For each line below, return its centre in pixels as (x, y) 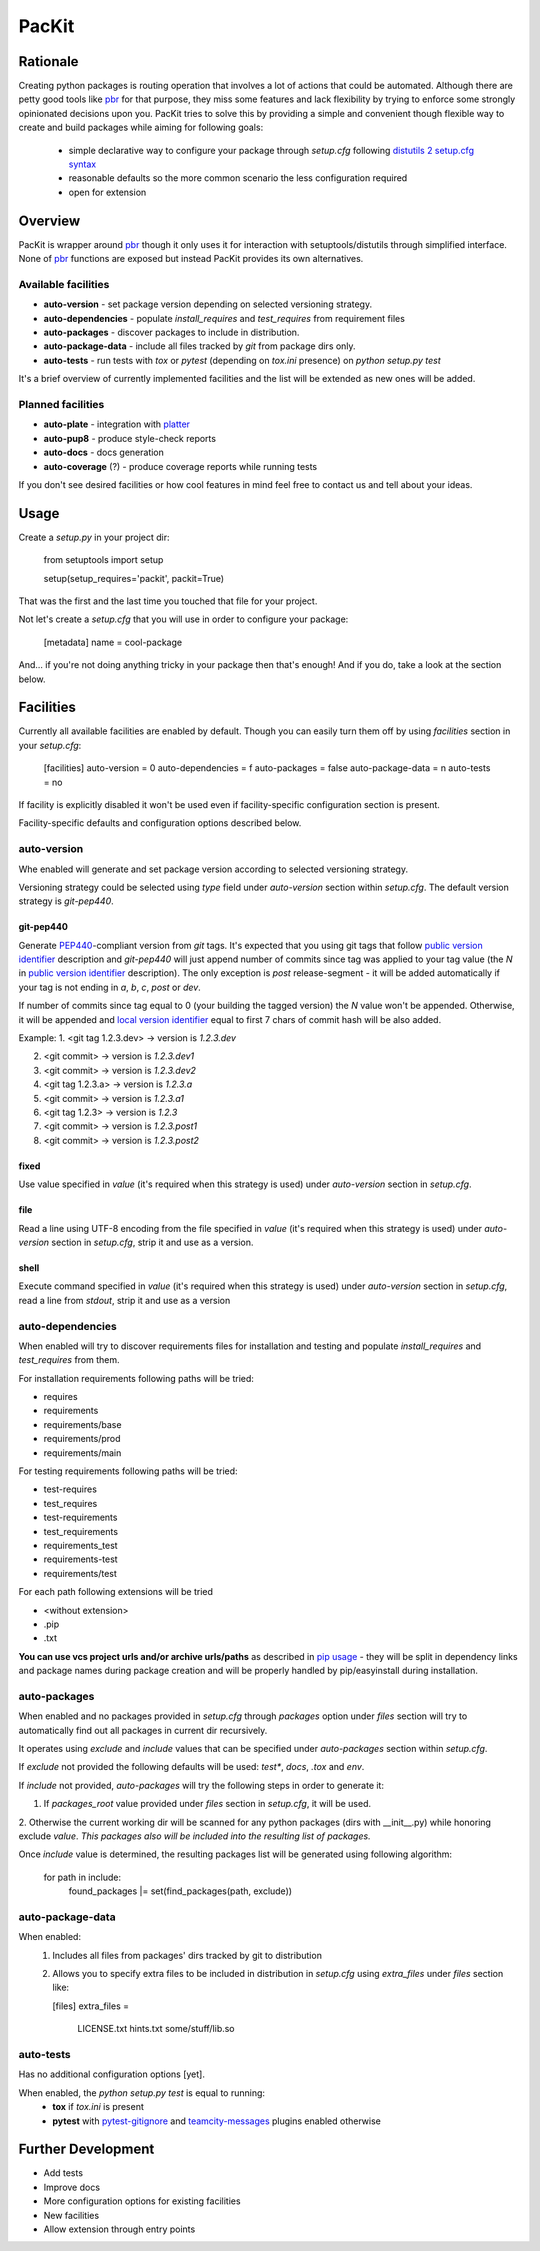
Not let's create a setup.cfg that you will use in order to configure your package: (183, 619)
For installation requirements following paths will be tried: (136, 1378)
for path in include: (82, 1877)
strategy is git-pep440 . (66, 901)
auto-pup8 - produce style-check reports (130, 438)
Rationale (48, 61)
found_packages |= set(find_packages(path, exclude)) (180, 1891)
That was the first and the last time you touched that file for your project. (168, 601)
